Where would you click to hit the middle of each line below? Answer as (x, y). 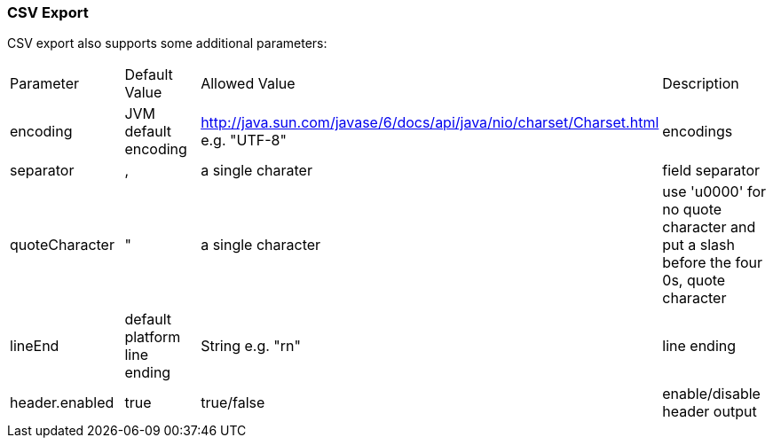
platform (153, 337)
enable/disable (711, 394)
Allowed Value (248, 84)
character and (709, 227)
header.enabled (62, 403)
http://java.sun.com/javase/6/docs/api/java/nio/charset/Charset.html (430, 123)
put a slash (698, 245)
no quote (692, 210)
